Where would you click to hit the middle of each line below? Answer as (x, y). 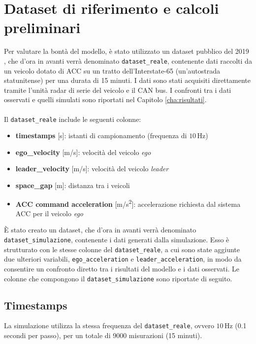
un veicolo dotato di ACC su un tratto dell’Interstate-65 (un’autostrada (112, 70)
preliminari (42, 27)
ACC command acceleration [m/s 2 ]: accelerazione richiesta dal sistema (128, 203)
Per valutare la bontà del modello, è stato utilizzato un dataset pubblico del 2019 (127, 51)
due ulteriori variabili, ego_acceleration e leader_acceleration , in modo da (123, 259)
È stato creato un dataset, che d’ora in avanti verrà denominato (100, 230)
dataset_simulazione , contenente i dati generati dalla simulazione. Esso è (117, 239)
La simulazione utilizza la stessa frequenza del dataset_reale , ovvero (109, 325)
